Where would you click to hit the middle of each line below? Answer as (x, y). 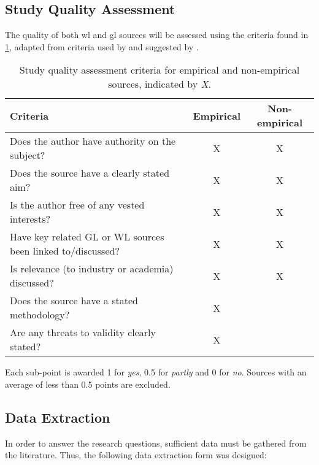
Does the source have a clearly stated (90, 173)
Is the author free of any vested (77, 205)
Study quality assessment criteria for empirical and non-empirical (159, 70)
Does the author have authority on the (93, 141)
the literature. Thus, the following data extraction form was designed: (136, 455)
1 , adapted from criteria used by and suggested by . (102, 46)
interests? (30, 219)
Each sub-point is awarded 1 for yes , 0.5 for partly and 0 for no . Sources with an (156, 372)
